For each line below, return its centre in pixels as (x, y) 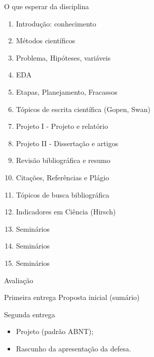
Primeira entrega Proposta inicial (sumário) (72, 297)
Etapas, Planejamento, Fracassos (67, 91)
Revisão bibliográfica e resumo (63, 160)
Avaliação (19, 280)
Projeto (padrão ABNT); (55, 331)
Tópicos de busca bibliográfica (63, 194)
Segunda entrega (30, 314)
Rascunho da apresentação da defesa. (73, 348)
